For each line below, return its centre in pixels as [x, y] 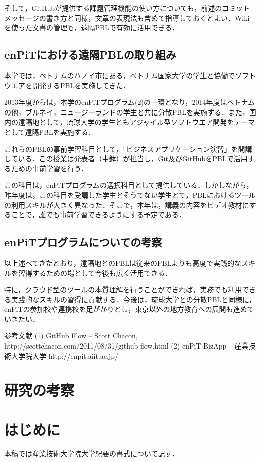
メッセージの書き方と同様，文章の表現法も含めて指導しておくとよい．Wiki [127, 17]
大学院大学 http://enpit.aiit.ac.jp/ [64, 355]
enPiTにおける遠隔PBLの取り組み [90, 54]
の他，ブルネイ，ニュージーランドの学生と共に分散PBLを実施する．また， [127, 112]
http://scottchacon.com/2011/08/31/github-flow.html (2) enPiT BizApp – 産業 [126, 346]
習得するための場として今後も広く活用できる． [95, 272]
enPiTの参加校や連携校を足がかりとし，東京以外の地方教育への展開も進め [126, 309]
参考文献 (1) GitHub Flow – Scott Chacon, [71, 336]
